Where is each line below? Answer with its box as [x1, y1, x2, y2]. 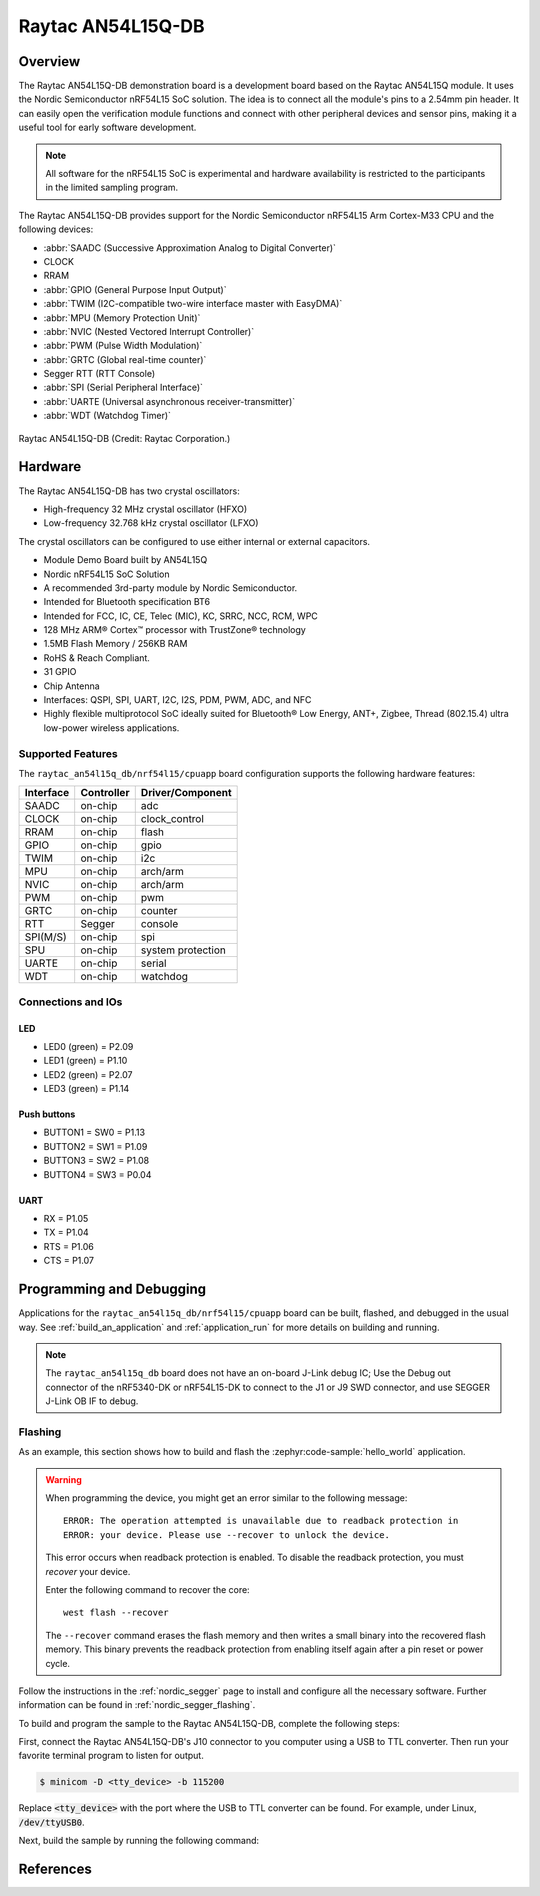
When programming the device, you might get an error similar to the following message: [45, 1491, 408, 1504]
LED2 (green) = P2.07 [43, 1068, 133, 1080]
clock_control [140, 812, 205, 826]
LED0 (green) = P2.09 [43, 1040, 134, 1052]
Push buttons [18, 1108, 76, 1120]
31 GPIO [43, 666, 77, 678]
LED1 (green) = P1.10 [43, 1055, 128, 1067]
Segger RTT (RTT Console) [43, 368, 156, 380]
